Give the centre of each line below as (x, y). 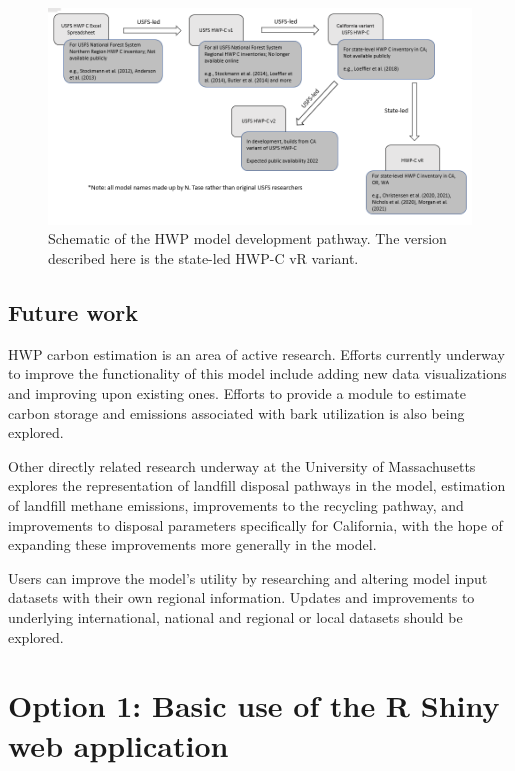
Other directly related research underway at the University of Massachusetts (242, 465)
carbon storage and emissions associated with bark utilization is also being (236, 412)
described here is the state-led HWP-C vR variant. (203, 258)
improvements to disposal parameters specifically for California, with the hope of (255, 524)
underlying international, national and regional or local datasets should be (235, 616)
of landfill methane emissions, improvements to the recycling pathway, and (236, 505)
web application (118, 744)
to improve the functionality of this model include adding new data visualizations (257, 373)
